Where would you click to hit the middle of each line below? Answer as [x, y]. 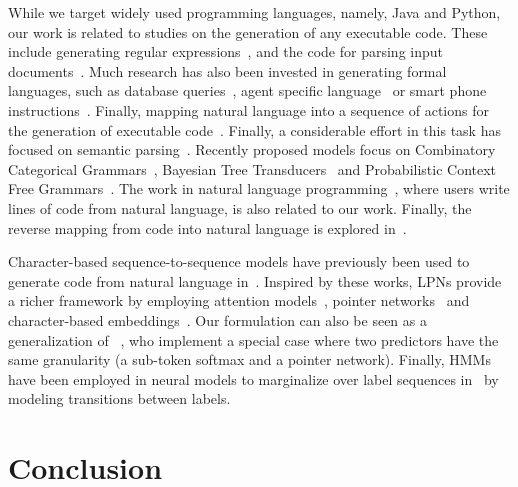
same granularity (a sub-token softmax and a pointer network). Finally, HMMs [249, 359]
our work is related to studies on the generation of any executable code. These [248, 31]
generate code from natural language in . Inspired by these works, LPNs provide [255, 280]
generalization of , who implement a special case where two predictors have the [253, 339]
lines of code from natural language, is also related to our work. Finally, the [240, 207]
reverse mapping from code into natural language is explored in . [207, 227]
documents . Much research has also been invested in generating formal [227, 70]
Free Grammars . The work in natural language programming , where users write [259, 188]
